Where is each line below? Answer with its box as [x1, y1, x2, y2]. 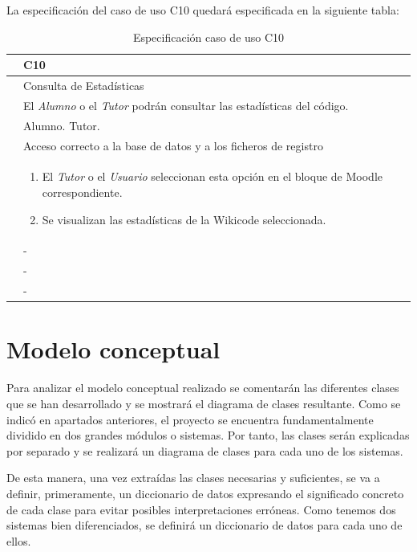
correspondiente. [42, 184, 123, 200]
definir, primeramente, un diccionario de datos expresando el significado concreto [6, 485, 404, 501]
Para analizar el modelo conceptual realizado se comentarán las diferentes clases [6, 379, 399, 396]
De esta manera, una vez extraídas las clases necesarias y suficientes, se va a [6, 469, 380, 486]
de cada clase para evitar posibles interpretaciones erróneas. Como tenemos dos [6, 501, 396, 517]
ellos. [6, 532, 31, 549]
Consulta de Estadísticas [23, 77, 144, 94]
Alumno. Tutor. [23, 117, 100, 133]
